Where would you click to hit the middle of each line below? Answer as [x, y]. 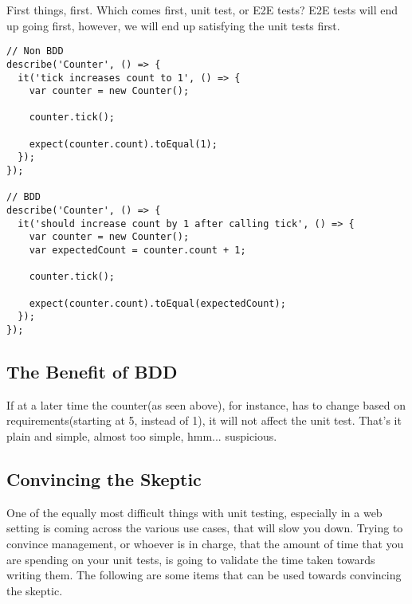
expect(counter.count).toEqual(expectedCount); [157, 303]
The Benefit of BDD [92, 372]
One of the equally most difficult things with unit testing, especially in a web [194, 512]
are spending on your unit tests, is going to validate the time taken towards [191, 559]
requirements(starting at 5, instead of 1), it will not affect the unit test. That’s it [204, 420]
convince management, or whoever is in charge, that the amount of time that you [205, 543]
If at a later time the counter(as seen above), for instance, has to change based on [206, 404]
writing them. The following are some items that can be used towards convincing [204, 575]
